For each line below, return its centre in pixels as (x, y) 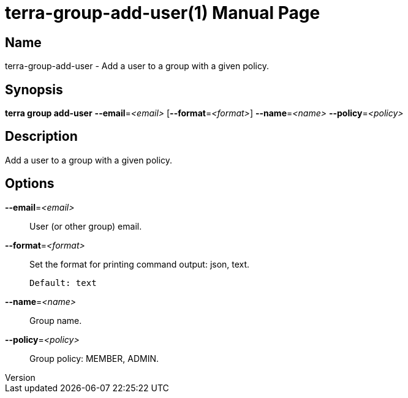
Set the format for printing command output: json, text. (140, 264)
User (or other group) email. (86, 226)
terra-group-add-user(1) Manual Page (163, 13)
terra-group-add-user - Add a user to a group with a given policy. (137, 66)
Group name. (56, 320)
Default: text (63, 283)
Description (41, 137)
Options (30, 184)
